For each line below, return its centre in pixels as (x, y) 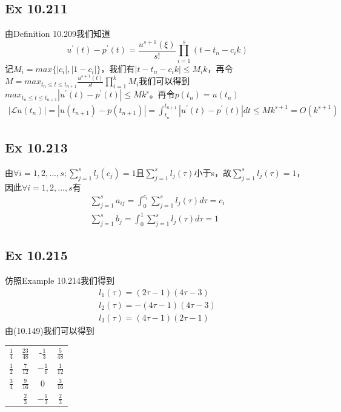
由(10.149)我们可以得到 (50, 330)
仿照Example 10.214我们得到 (60, 280)
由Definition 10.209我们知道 (58, 34)
